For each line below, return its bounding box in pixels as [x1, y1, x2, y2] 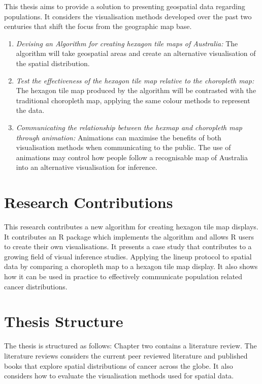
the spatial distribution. [16, 57, 90, 68]
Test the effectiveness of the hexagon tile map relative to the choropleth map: [16, 75, 254, 85]
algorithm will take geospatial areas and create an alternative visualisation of [16, 48, 256, 58]
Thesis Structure [4, 311, 123, 332]
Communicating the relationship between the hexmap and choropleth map [16, 122, 242, 132]
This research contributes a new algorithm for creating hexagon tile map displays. [4, 221, 258, 232]
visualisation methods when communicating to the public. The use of [16, 142, 231, 153]
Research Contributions [4, 192, 173, 213]
